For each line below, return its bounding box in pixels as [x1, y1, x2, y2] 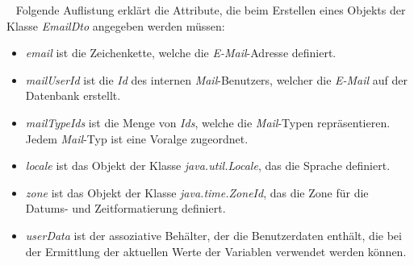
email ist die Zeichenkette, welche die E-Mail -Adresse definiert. [25, 44, 337, 61]
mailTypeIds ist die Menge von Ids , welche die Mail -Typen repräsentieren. [25, 114, 391, 130]
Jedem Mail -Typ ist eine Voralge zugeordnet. [25, 130, 249, 147]
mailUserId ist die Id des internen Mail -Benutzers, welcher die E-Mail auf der [25, 71, 408, 88]
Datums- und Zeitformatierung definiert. [25, 200, 226, 217]
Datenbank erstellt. [25, 87, 121, 104]
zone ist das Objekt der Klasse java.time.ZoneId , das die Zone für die [25, 184, 369, 201]
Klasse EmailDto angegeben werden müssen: [6, 17, 225, 34]
